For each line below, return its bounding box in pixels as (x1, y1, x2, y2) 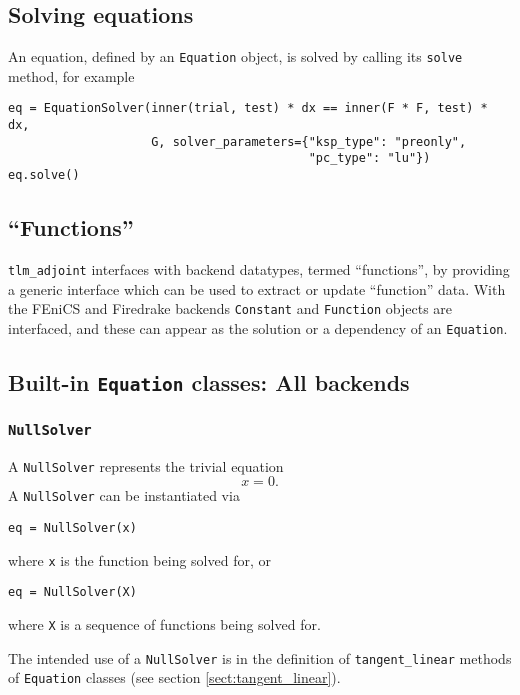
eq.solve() (8, 168, 80, 183)
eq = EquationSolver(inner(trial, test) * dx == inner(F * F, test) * (8, 101, 488, 116)
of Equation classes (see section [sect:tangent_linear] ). (8, 667, 341, 688)
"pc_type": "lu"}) (308, 151, 431, 166)
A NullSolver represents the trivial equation (8, 455, 284, 476)
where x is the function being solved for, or (8, 549, 271, 570)
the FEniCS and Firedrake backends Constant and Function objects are (8, 298, 453, 319)
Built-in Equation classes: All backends (8, 366, 410, 397)
